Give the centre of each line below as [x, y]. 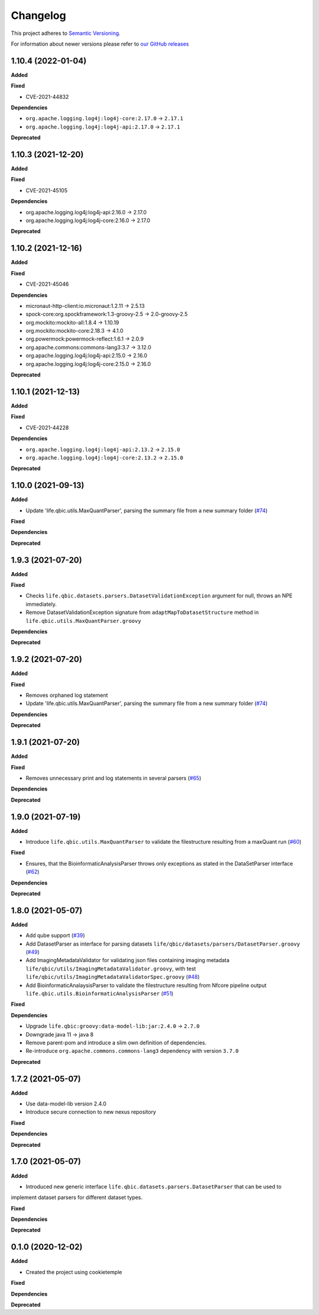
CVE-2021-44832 [47, 97]
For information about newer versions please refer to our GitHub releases [100, 44]
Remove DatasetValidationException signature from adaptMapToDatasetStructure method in [142, 612]
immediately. [41, 604]
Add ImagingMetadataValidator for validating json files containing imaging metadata [128, 960]
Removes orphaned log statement [67, 695]
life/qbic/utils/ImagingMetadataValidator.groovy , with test [111, 969]
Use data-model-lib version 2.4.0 [66, 1104]
